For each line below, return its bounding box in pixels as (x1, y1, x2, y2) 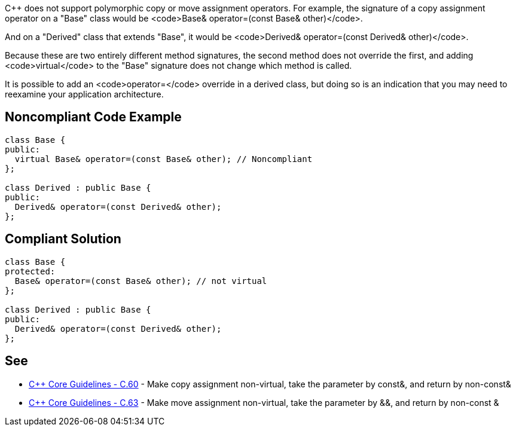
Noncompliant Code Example (5, 109, 182, 125)
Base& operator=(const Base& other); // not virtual (14, 276, 267, 286)
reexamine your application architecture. (5, 89, 164, 99)
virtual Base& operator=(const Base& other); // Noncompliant (14, 154, 313, 164)
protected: (5, 266, 56, 276)
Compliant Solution (5, 231, 121, 247)
